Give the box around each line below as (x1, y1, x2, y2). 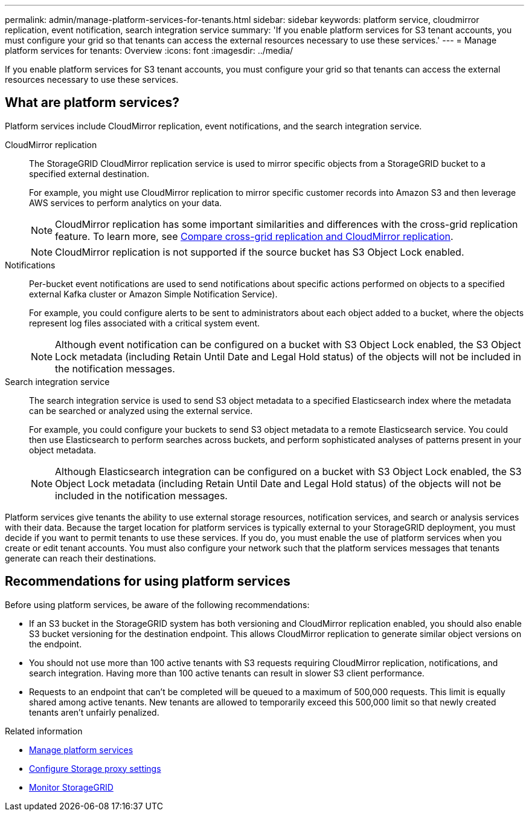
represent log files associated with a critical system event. (29, 317, 260, 328)
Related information (5, 725, 83, 736)
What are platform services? (5, 95, 180, 111)
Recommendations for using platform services (5, 574, 290, 589)
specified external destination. (29, 168, 149, 179)
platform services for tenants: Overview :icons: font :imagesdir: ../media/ (5, 45, 293, 56)
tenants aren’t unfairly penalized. (29, 707, 159, 717)
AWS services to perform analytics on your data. (29, 197, 222, 208)
